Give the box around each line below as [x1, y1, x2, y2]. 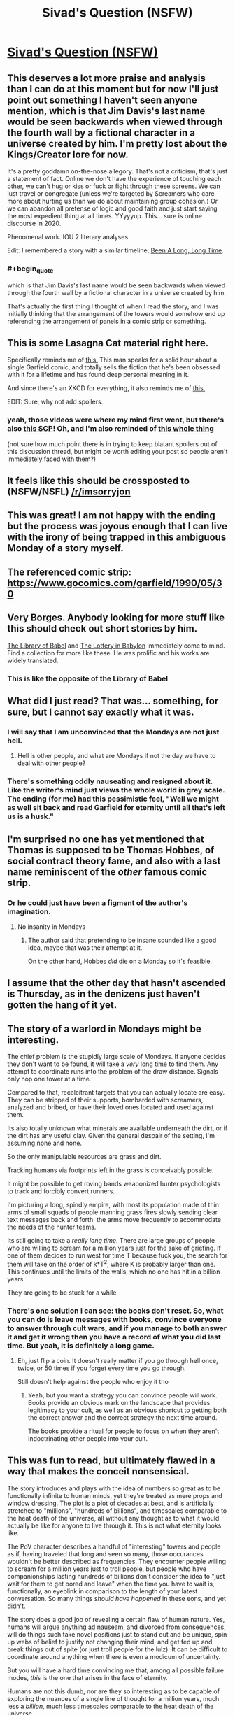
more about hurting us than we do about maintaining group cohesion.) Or [7, 197, 218, 205]
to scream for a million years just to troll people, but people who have [7, 1565, 207, 1573]
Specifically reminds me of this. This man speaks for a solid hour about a [7, 355, 218, 364]
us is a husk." [7, 811, 54, 821]
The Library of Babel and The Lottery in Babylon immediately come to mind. [7, 641, 225, 650]
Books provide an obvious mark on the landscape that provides [27, 1399, 211, 1407]
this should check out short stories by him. [7, 622, 198, 634]
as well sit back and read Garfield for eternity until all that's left [7, 803, 226, 813]
